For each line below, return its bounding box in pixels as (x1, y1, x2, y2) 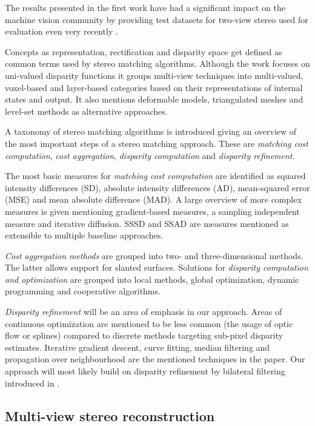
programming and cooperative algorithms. (5, 285, 161, 297)
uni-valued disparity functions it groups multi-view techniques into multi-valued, (5, 69, 303, 81)
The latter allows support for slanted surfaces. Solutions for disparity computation (5, 261, 308, 274)
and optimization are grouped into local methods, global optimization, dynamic (5, 272, 299, 285)
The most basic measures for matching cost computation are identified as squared (5, 169, 306, 182)
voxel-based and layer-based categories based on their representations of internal (5, 81, 303, 93)
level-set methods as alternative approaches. (5, 104, 168, 117)
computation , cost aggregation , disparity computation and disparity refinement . (5, 149, 295, 161)
